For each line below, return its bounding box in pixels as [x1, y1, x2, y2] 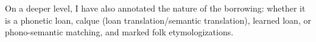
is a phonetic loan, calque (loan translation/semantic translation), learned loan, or [5, 13, 311, 26]
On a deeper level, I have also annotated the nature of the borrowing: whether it [5, 2, 306, 14]
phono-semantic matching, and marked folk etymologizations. [5, 26, 234, 38]
